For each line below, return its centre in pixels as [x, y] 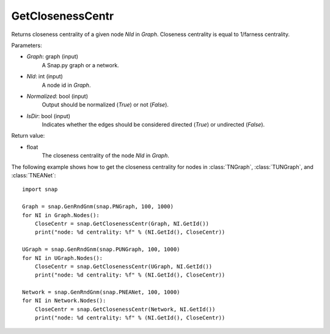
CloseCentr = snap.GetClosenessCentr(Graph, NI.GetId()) [122, 224]
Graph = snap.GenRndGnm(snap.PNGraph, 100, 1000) [98, 207]
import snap [40, 189]
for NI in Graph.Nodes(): [61, 215]
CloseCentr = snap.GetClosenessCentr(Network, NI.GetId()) [125, 309]
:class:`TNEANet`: [34, 176]
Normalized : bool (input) [57, 96]
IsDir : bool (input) [48, 116]
